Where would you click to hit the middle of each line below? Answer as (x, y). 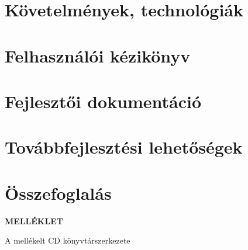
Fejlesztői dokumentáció (103, 101)
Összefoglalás (58, 192)
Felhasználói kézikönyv (98, 55)
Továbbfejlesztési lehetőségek (124, 147)
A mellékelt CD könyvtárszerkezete (68, 240)
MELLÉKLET (34, 221)
